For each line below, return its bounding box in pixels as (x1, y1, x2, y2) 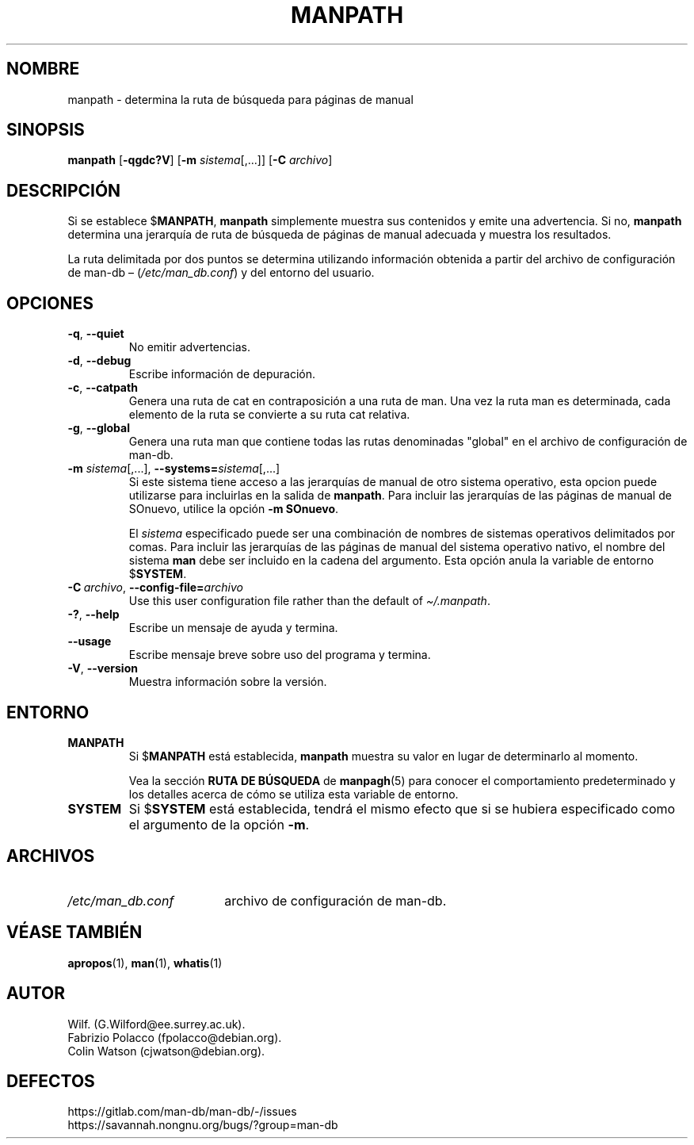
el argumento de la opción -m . (128, 816, 310, 833)
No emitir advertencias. (128, 340, 250, 354)
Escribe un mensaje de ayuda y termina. (128, 621, 338, 635)
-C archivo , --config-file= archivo (67, 580, 243, 595)
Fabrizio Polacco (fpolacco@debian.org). (67, 1030, 282, 1044)
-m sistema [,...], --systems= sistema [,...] (67, 461, 280, 476)
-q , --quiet (67, 327, 124, 341)
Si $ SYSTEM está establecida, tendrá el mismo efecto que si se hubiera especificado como (128, 800, 676, 817)
